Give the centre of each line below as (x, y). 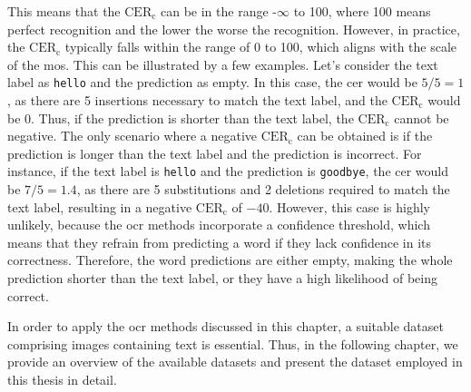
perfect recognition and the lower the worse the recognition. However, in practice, (234, 29)
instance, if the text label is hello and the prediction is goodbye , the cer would (228, 171)
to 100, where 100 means (362, 11)
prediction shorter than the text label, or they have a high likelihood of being (222, 278)
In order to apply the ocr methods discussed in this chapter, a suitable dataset (226, 326)
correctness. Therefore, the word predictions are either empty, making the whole (230, 260)
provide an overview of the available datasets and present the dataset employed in (235, 362)
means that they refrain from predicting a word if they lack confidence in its (220, 242)
